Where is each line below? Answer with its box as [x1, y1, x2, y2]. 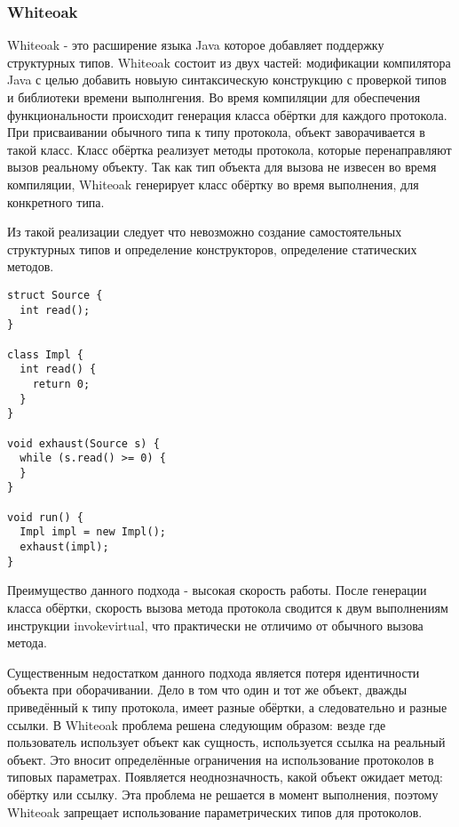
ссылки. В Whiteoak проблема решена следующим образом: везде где [7, 715, 386, 734]
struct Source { [7, 288, 103, 301]
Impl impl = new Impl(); [20, 526, 166, 539]
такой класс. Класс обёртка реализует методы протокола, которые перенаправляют [7, 140, 452, 158]
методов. [7, 257, 54, 276]
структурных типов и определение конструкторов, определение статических [7, 239, 417, 258]
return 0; [32, 377, 91, 390]
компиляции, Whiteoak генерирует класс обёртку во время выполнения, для [7, 174, 419, 193]
